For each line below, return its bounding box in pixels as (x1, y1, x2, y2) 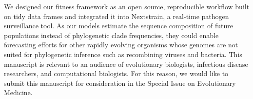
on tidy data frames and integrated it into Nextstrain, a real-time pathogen (4, 11, 229, 21)
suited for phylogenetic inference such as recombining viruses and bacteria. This (4, 49, 242, 59)
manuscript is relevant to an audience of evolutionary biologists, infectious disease (4, 59, 248, 69)
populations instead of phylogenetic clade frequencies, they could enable (4, 30, 219, 40)
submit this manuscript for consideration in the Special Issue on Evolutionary (4, 78, 236, 88)
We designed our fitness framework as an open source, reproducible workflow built (4, 1, 250, 11)
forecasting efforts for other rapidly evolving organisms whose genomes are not (4, 40, 238, 50)
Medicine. (4, 87, 33, 98)
